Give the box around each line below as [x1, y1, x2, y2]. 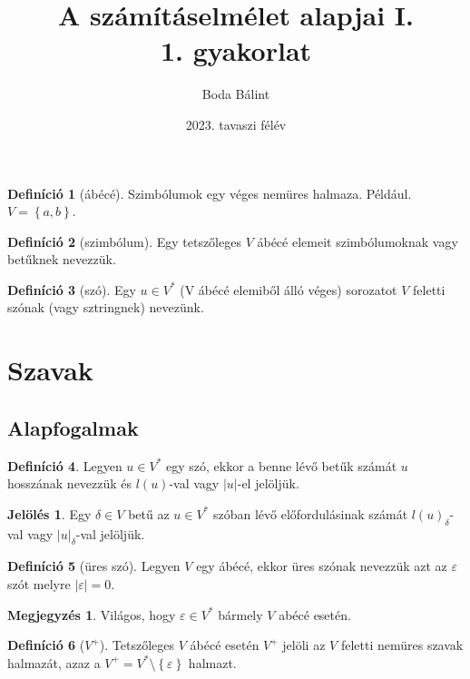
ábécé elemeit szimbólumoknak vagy [257, 231, 458, 251]
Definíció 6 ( [7, 635, 85, 654]
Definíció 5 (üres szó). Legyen [7, 556, 181, 576]
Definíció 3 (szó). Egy [7, 280, 136, 299]
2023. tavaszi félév [185, 114, 287, 133]
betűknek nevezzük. [7, 250, 116, 269]
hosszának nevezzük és [7, 474, 132, 493]
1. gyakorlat [160, 32, 312, 69]
